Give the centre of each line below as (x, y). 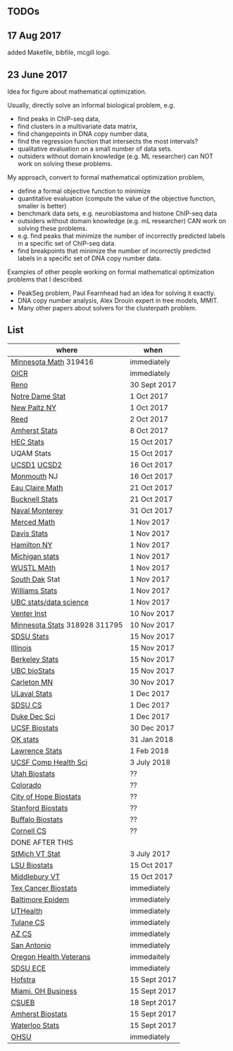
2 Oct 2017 (149, 419)
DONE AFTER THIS (42, 842)
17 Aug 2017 (34, 36)
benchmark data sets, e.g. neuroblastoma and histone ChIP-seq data (117, 213)
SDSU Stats (30, 636)
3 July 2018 (150, 762)
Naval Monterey (37, 510)
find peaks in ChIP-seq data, (59, 119)
